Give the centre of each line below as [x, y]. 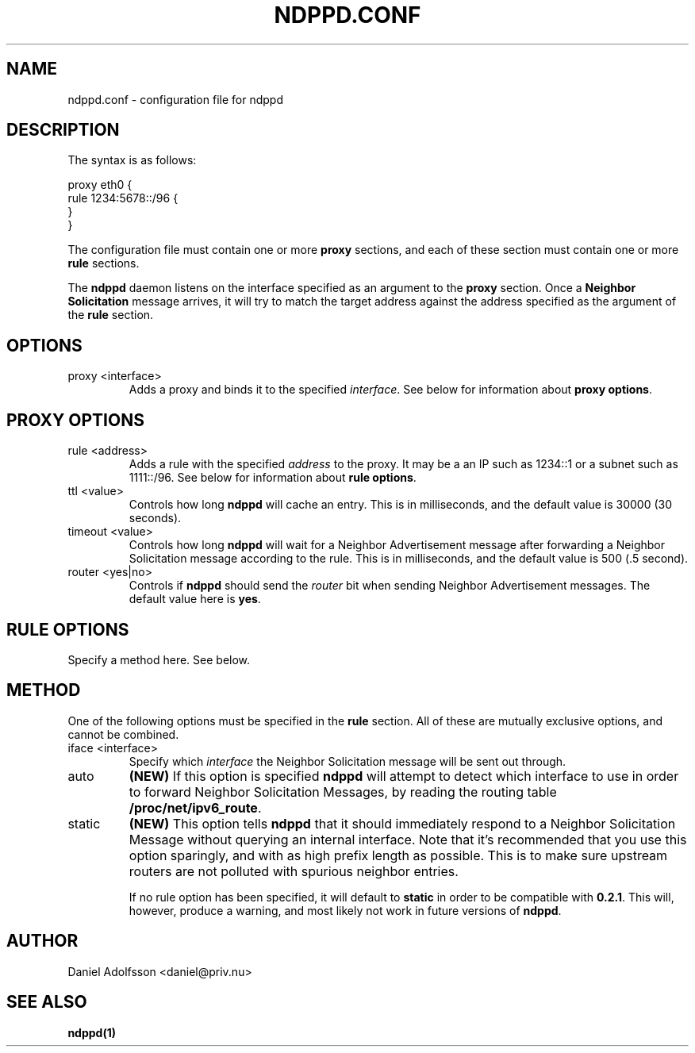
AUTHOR [42, 941]
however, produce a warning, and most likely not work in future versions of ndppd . [345, 910]
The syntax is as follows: [132, 160]
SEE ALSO [47, 1002]
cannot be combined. [123, 734]
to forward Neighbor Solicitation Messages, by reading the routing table [343, 792]
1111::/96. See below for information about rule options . [273, 478]
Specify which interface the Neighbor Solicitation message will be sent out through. [347, 761]
